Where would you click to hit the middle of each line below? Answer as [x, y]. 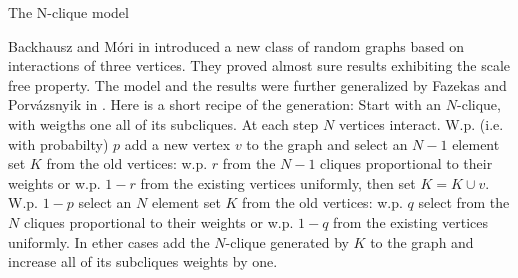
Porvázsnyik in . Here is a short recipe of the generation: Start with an [225, 104]
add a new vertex [177, 143]
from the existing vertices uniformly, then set [278, 182]
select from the [464, 202]
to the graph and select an [327, 143]
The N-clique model [68, 12]
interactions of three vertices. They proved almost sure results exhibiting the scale [259, 65]
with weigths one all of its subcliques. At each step [163, 123]
